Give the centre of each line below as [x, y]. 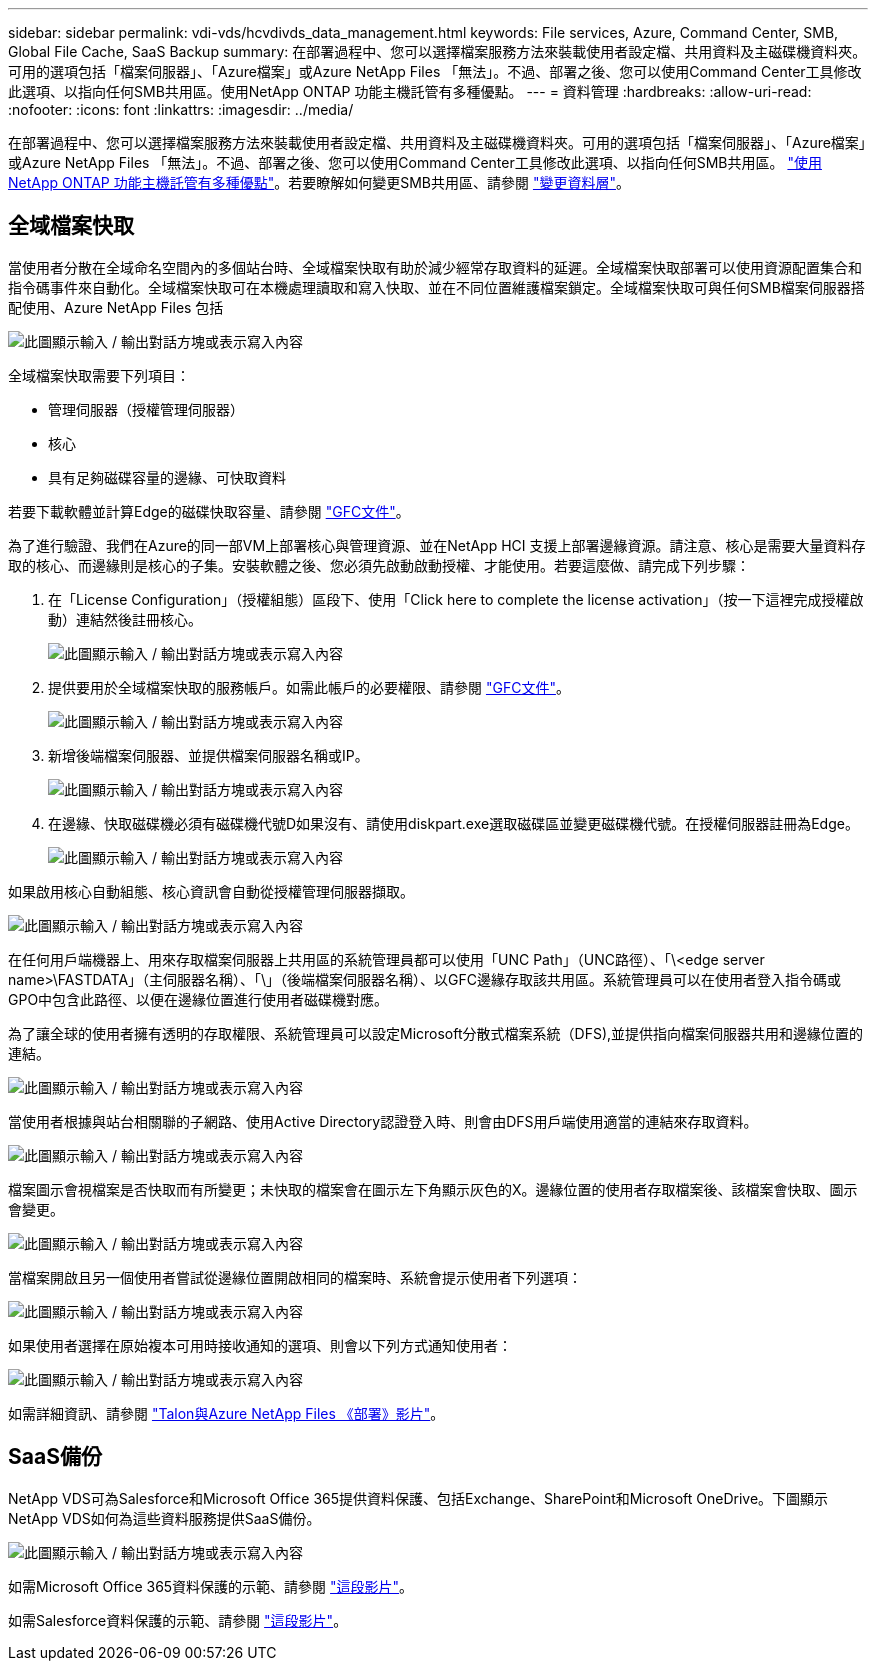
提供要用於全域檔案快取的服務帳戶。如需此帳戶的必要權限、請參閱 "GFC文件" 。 [309, 687]
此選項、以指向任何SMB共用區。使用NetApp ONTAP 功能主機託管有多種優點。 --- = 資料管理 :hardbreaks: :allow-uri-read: [410, 91]
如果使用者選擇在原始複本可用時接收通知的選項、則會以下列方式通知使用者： [260, 1345]
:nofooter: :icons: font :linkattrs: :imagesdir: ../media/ [181, 109]
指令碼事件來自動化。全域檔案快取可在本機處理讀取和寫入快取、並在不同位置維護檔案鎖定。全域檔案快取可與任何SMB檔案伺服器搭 [436, 287]
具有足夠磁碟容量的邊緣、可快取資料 [167, 477]
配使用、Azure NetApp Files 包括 [116, 307]
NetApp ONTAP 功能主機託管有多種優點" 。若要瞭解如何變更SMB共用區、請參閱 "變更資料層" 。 [319, 182]
